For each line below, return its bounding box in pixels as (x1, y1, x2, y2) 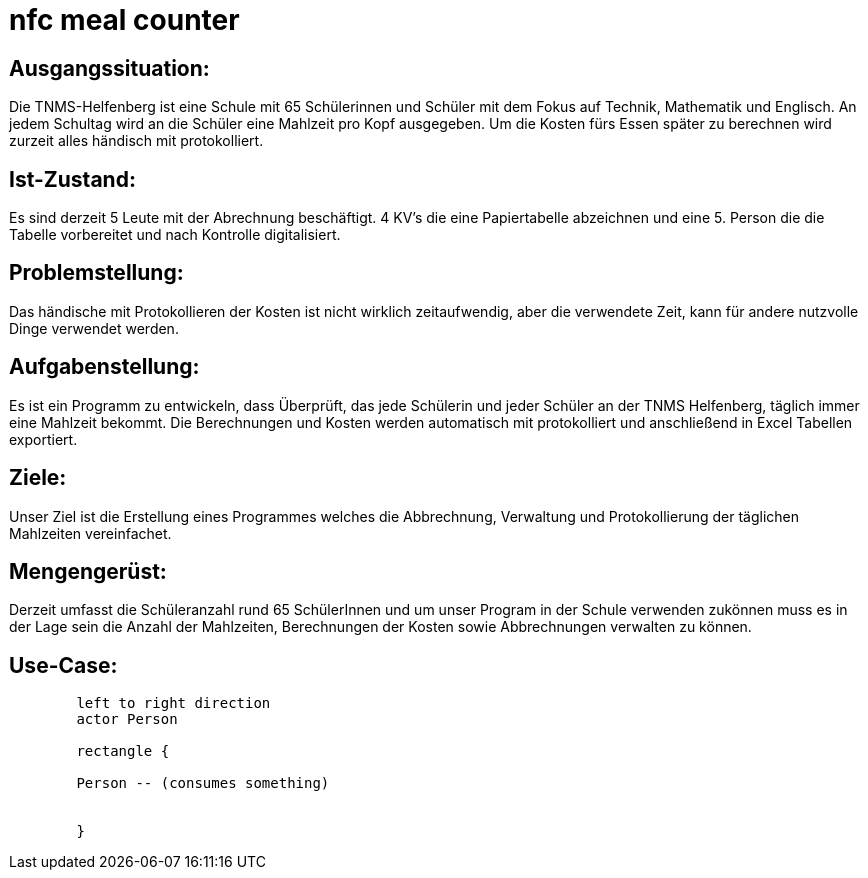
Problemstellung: (9, 260, 184, 286)
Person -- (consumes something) (76, 775, 330, 792)
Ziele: (9, 465, 67, 491)
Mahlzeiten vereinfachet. (9, 524, 172, 542)
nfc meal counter (9, 3, 240, 37)
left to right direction (76, 695, 271, 712)
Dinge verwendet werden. (9, 319, 179, 337)
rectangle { (76, 743, 170, 760)
